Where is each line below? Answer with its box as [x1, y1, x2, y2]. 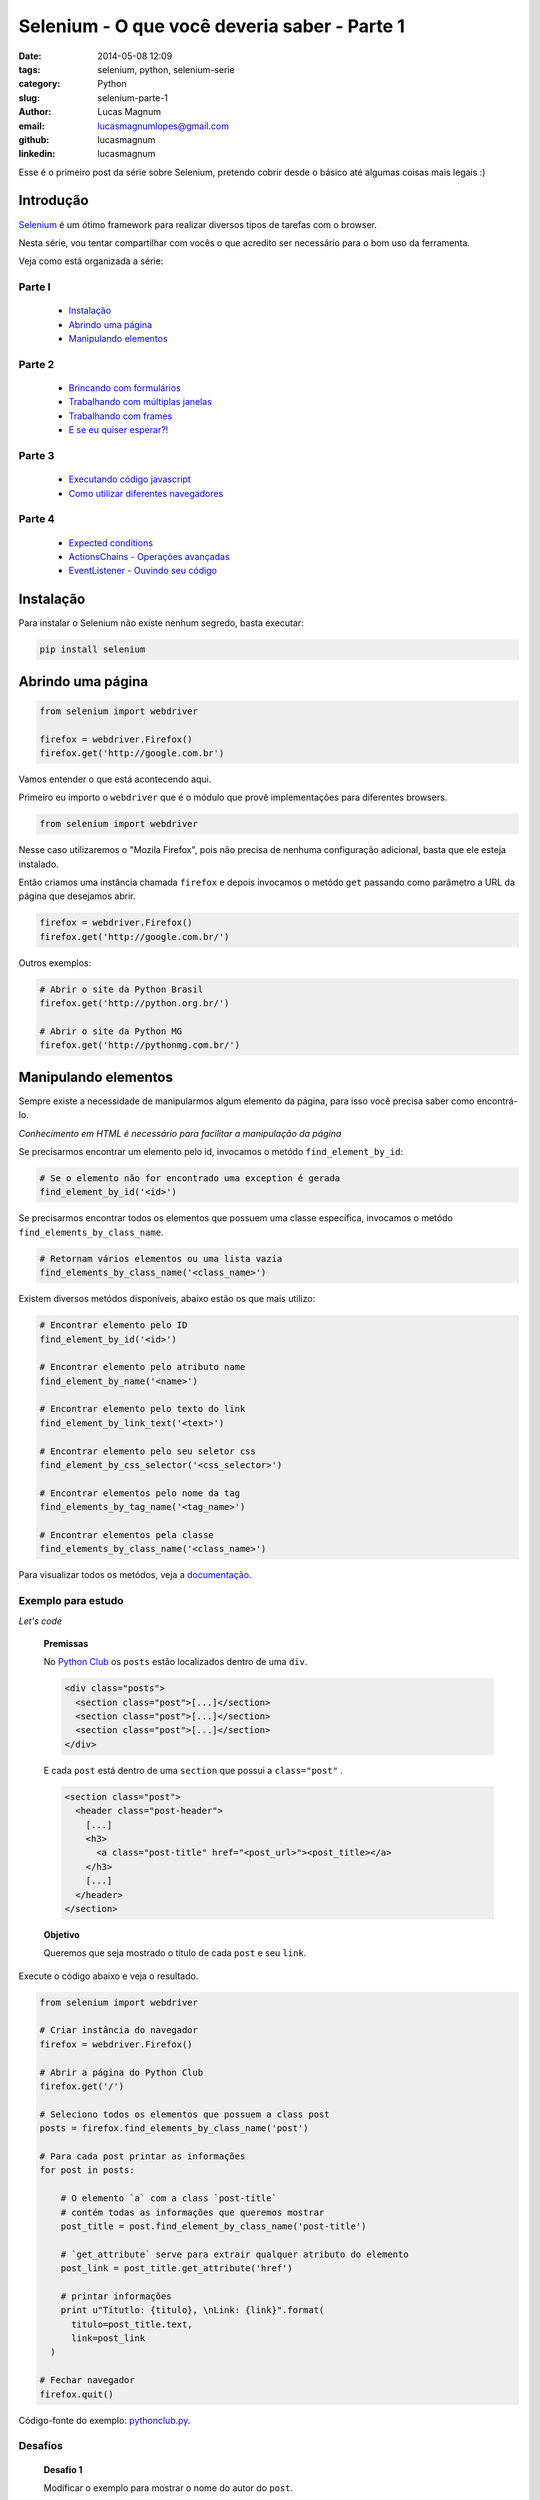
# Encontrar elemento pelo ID [39, 1320, 188, 1331]
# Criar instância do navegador [39, 2025, 199, 2036]
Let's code [18, 1615, 63, 1627]
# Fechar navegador [39, 2375, 135, 2386]
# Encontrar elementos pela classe [39, 1530, 214, 1540]
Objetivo [43, 1928, 80, 1940]
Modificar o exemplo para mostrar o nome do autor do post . [43, 2481, 294, 2494]
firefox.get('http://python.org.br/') [39, 998, 230, 1009]
